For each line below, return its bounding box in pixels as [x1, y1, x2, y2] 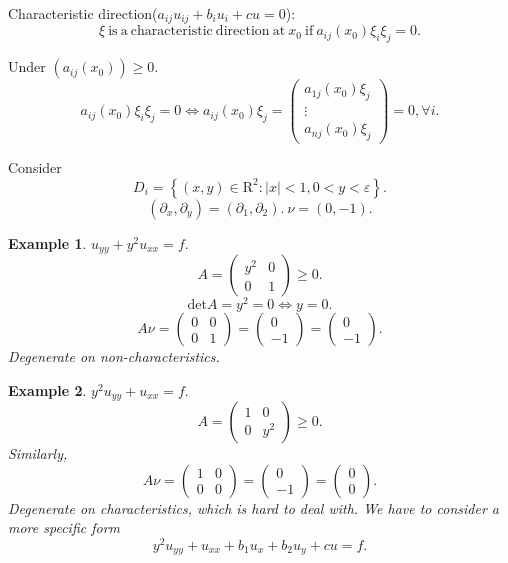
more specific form [8, 517, 121, 538]
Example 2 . [8, 379, 87, 400]
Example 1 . [8, 232, 87, 253]
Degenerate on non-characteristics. [8, 346, 220, 367]
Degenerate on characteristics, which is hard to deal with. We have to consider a [8, 497, 499, 518]
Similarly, [8, 443, 68, 464]
